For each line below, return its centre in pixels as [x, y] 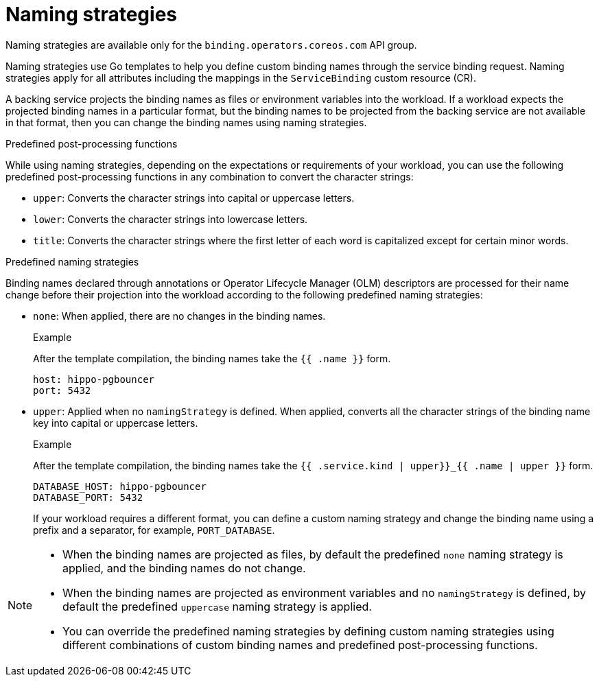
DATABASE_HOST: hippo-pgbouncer [120, 486]
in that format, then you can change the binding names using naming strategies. [186, 122]
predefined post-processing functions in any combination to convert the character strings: [210, 176]
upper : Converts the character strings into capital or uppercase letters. [194, 198]
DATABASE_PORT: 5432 [88, 497]
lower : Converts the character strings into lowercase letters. [171, 219]
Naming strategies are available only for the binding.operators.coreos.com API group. [211, 45]
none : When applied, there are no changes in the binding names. [179, 316]
